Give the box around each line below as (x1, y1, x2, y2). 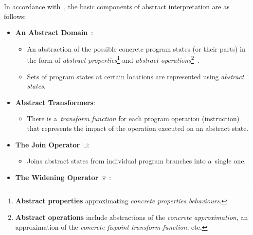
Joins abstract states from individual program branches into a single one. (27, 156, 246, 166)
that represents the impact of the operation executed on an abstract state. (27, 123, 249, 133)
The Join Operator (15, 139, 80, 149)
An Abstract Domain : (15, 27, 93, 37)
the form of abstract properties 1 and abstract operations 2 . (27, 54, 199, 65)
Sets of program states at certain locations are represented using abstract (27, 71, 244, 81)
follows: (4, 11, 26, 21)
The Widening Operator (15, 172, 99, 182)
